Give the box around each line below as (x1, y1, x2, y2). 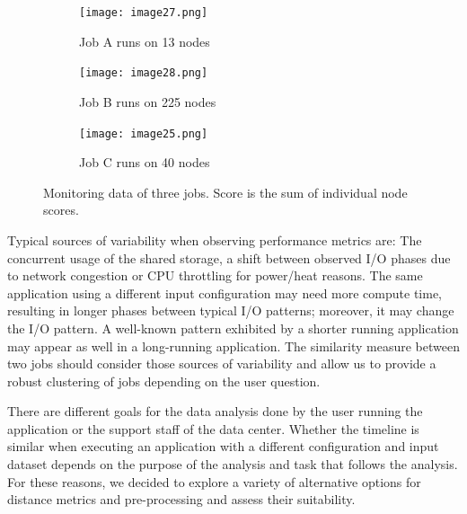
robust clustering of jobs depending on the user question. (7, 371, 321, 390)
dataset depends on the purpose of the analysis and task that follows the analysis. (7, 455, 458, 474)
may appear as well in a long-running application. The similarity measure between (7, 336, 460, 355)
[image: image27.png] (79, 6, 208, 19)
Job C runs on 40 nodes (79, 153, 210, 172)
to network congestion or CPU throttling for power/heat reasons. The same (7, 266, 423, 285)
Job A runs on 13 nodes (79, 31, 210, 50)
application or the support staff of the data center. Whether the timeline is (7, 419, 419, 438)
